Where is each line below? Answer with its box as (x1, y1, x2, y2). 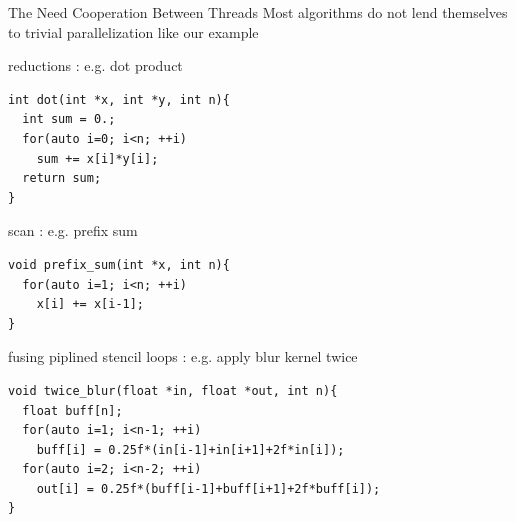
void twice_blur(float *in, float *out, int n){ (8, 383, 338, 398)
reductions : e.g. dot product (8, 55, 183, 76)
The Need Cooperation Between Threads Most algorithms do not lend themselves (8, 2, 508, 22)
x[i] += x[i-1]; (36, 297, 145, 312)
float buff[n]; (22, 403, 123, 418)
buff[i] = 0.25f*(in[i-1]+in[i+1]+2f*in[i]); (36, 442, 345, 457)
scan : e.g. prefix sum (8, 220, 138, 241)
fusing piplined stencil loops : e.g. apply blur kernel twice (8, 346, 358, 367)
